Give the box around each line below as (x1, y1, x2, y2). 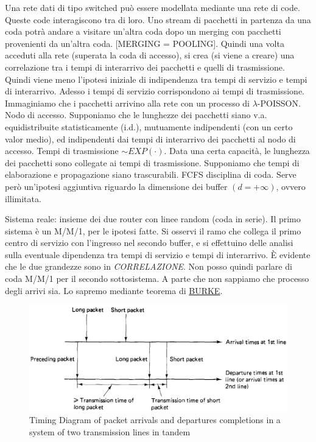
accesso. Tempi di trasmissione (5, 144, 119, 157)
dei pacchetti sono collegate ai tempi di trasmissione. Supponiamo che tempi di (5, 156, 300, 169)
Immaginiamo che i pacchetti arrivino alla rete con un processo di (5, 96, 250, 109)
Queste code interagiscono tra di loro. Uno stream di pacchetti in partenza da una (5, 13, 311, 26)
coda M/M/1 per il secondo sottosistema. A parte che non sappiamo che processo (5, 272, 309, 285)
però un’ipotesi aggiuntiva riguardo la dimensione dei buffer (5, 180, 228, 192)
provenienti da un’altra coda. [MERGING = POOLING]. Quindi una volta (5, 37, 284, 49)
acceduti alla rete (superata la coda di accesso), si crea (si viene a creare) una (5, 49, 295, 61)
